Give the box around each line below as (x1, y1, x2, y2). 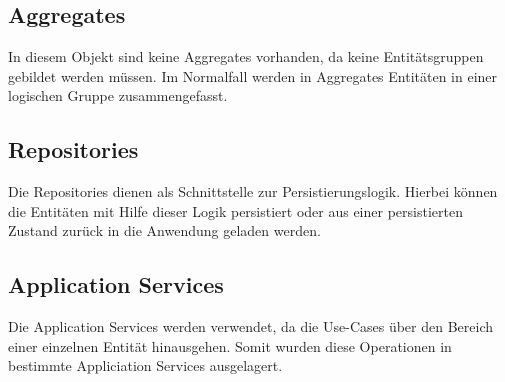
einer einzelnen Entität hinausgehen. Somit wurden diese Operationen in (8, 335, 452, 356)
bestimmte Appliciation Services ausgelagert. (8, 355, 283, 376)
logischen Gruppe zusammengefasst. (8, 85, 228, 106)
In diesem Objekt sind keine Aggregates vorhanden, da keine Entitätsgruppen (8, 46, 484, 67)
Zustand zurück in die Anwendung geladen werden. (8, 220, 321, 241)
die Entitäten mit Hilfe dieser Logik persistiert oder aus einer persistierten (8, 200, 463, 221)
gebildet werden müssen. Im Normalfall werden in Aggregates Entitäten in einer (8, 65, 498, 86)
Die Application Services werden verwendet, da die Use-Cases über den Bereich (8, 316, 493, 337)
